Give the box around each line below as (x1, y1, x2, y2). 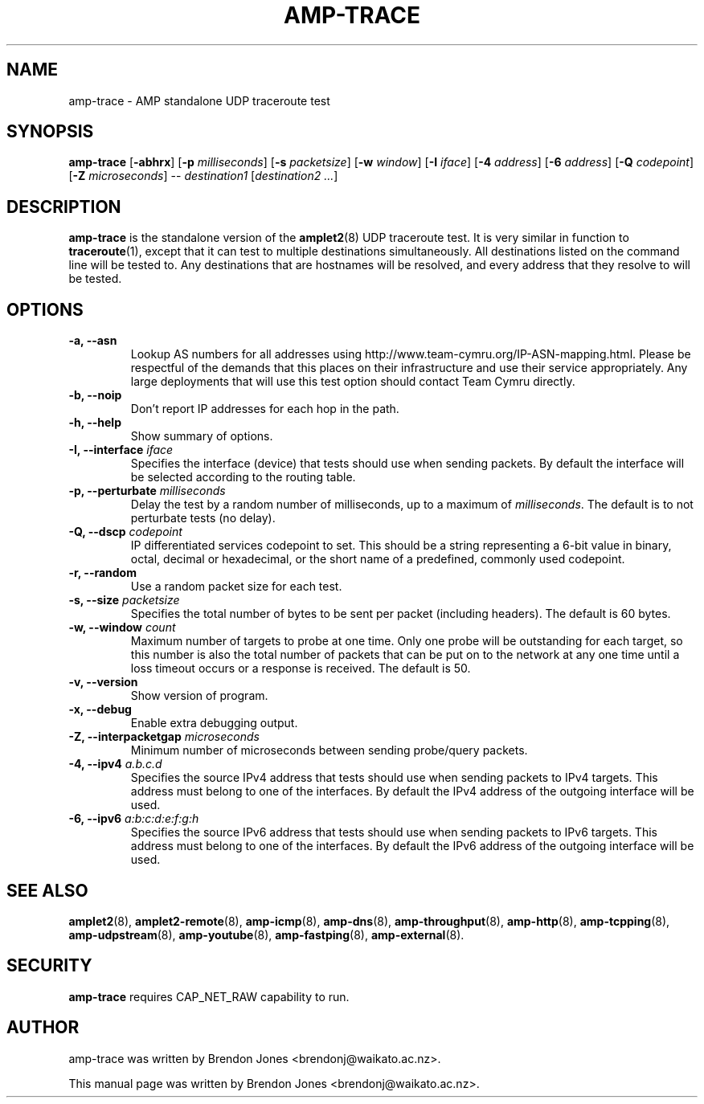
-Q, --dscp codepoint (68, 525, 182, 539)
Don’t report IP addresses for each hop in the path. (130, 402, 399, 416)
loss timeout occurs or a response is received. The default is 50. (130, 661, 471, 676)
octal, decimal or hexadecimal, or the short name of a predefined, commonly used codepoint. (130, 552, 625, 566)
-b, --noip (68, 388, 122, 403)
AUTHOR (6, 1017, 80, 1038)
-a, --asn (68, 333, 117, 348)
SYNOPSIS (6, 121, 94, 142)
